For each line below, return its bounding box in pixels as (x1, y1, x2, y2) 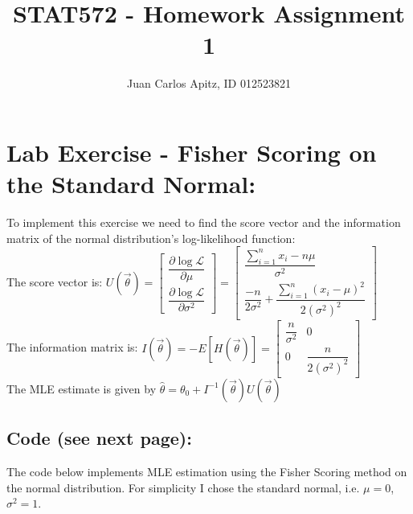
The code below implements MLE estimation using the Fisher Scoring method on (6, 463, 407, 480)
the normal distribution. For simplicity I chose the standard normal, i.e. (6, 479, 360, 495)
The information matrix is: (6, 339, 138, 356)
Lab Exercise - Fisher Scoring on (6, 135, 377, 168)
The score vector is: (6, 273, 103, 290)
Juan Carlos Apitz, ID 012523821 (127, 75, 291, 92)
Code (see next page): (6, 426, 192, 450)
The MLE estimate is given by (6, 380, 157, 397)
